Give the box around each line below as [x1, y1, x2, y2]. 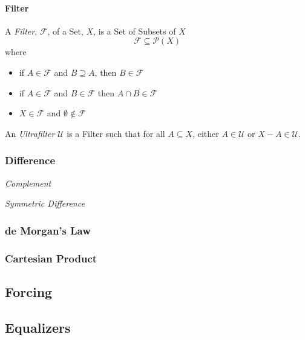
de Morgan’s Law [5, 222, 91, 238]
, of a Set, [47, 24, 84, 37]
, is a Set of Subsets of [93, 24, 176, 37]
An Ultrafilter [5, 127, 55, 139]
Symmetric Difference [5, 197, 85, 210]
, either [192, 127, 219, 139]
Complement [5, 176, 51, 189]
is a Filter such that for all [67, 127, 165, 139]
